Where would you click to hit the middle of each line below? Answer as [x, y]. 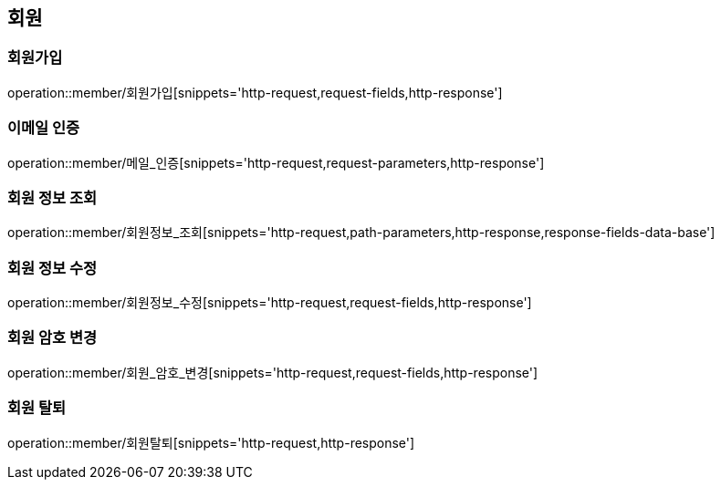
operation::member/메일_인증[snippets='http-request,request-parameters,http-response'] [276, 162]
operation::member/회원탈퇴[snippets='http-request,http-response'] [211, 442]
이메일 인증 [44, 128]
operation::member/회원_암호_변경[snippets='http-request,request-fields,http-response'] [273, 372]
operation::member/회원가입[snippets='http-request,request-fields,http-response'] [255, 92]
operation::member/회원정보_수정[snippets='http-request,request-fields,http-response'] [270, 303]
